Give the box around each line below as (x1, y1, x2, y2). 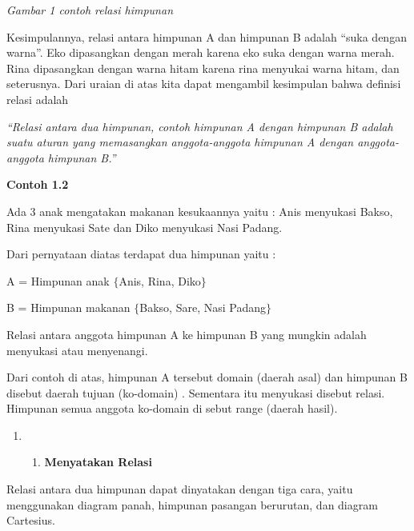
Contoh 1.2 (6, 176, 69, 193)
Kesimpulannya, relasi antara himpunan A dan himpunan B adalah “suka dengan (6, 28, 407, 45)
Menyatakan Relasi (44, 453, 152, 470)
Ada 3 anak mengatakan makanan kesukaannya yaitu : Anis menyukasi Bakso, (6, 202, 393, 219)
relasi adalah (6, 90, 69, 107)
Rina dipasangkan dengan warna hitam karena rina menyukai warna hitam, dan (6, 59, 400, 76)
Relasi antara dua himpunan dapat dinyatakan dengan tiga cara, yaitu (6, 481, 353, 497)
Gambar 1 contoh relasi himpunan (6, 2, 173, 18)
